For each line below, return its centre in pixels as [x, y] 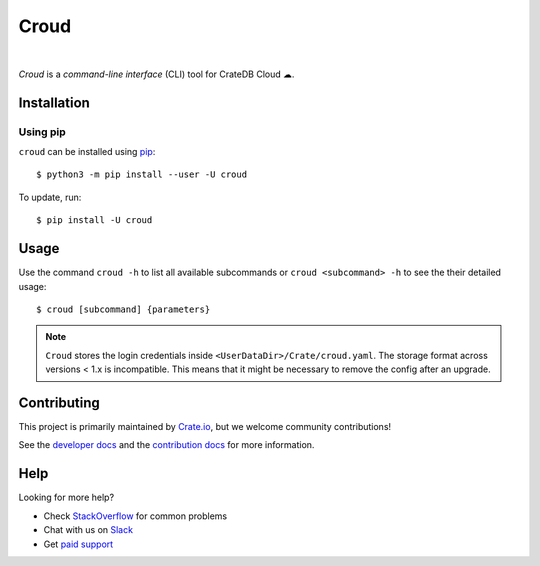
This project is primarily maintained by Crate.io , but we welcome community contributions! [205, 427]
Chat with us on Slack [88, 530]
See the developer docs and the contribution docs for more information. [166, 445]
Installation [54, 102]
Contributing [59, 402]
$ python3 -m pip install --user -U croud [142, 174]
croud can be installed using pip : [87, 152]
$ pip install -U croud [94, 220]
